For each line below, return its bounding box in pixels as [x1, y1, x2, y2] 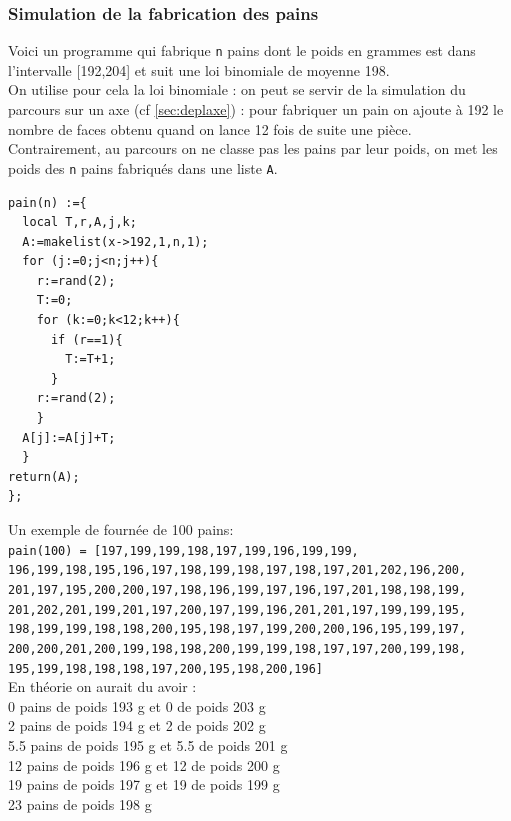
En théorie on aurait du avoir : [8, 676, 197, 697]
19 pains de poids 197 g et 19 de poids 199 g [8, 774, 280, 795]
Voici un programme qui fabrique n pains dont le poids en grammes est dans [8, 40, 476, 61]
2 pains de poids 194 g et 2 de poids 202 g [8, 715, 266, 736]
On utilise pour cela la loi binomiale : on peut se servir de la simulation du [8, 79, 466, 100]
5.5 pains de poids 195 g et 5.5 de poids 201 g [8, 734, 288, 755]
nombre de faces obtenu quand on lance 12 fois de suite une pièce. [8, 118, 412, 139]
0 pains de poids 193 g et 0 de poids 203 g [8, 695, 266, 716]
